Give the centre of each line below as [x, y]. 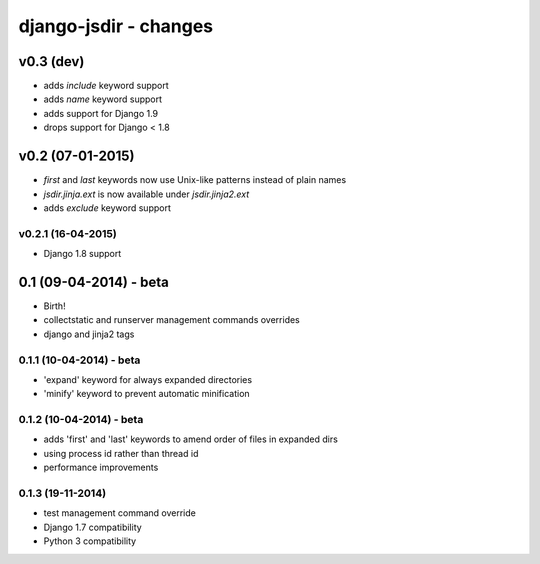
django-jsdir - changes [116, 26]
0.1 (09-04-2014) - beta [94, 281]
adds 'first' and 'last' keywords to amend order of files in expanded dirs [191, 439]
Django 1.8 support [82, 254]
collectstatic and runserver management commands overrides [171, 320]
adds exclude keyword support [107, 207]
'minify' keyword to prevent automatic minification [146, 394]
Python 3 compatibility [90, 541]
